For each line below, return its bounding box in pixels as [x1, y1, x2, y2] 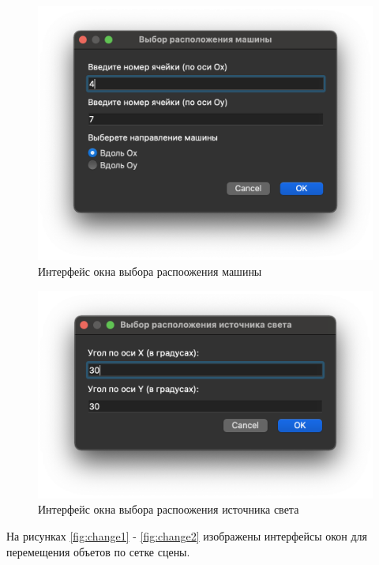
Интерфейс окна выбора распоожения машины [38, 262, 262, 279]
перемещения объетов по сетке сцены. [6, 543, 190, 559]
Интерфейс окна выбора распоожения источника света [38, 501, 299, 518]
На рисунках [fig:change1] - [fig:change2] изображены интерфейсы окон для [6, 527, 367, 544]
